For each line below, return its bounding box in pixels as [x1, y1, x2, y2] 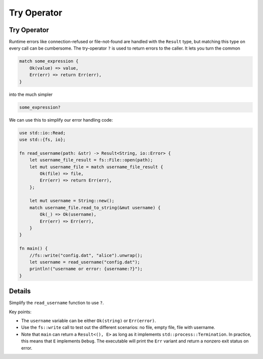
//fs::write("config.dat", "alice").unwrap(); [29, 252, 143, 258]
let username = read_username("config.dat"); [29, 259, 140, 265]
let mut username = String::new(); [29, 198, 114, 204]
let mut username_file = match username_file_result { [29, 164, 163, 170]
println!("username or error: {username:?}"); [29, 266, 143, 272]
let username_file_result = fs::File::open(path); [29, 157, 153, 163]
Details [9, 287, 31, 295]
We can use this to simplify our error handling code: [9, 117, 113, 123]
